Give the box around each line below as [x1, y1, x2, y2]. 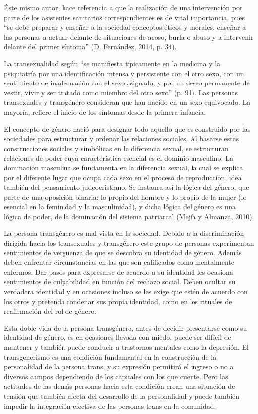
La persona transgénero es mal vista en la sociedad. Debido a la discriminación [4, 228, 244, 238]
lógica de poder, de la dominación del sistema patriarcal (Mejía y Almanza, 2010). [4, 211, 254, 221]
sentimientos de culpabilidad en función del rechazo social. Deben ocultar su [4, 276, 236, 287]
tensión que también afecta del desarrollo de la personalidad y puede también [4, 390, 240, 401]
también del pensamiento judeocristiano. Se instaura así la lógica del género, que [4, 182, 249, 192]
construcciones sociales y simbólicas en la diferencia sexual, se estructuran [4, 143, 229, 153]
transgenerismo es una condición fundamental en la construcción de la [4, 351, 217, 362]
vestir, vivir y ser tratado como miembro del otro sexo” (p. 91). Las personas [4, 87, 238, 97]
